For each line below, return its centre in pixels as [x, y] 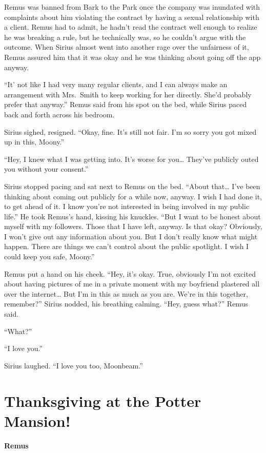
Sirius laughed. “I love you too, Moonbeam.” [74, 365]
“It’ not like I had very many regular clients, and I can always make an [116, 84]
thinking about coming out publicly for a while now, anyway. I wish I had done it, [133, 196]
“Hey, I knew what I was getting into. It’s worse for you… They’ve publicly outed [131, 159]
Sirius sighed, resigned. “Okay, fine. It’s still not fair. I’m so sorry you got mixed [130, 131]
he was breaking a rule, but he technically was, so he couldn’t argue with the [125, 37]
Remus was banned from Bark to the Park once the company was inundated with [132, 7]
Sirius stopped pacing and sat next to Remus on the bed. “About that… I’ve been [132, 186]
